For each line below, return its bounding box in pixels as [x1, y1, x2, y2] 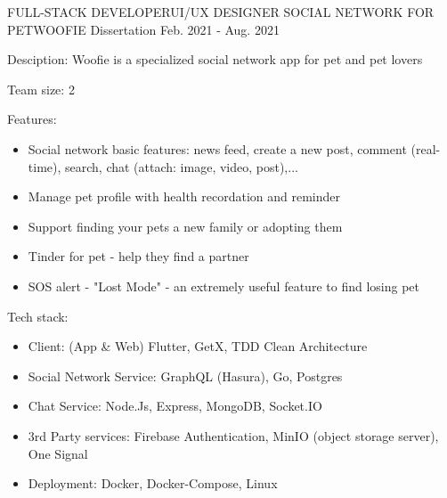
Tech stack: [7, 306, 69, 325]
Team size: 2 [7, 79, 75, 98]
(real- [410, 139, 441, 158]
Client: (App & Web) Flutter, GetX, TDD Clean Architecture [28, 337, 368, 355]
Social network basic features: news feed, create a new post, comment [28, 139, 407, 158]
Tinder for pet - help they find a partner [28, 247, 249, 265]
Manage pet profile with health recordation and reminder [28, 187, 341, 206]
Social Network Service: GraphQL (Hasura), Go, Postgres [28, 366, 343, 385]
